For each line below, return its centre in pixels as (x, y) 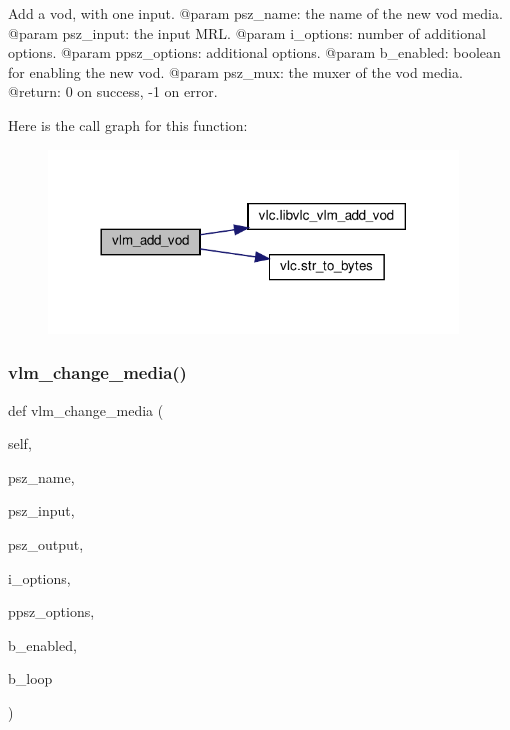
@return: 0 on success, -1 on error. (113, 91)
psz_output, (46, 543)
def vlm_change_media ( (86, 409)
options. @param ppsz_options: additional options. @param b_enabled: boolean (254, 52)
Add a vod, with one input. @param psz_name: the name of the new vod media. (255, 13)
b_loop (30, 678)
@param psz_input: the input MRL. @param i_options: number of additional (247, 32)
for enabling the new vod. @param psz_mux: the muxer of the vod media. (235, 71)
